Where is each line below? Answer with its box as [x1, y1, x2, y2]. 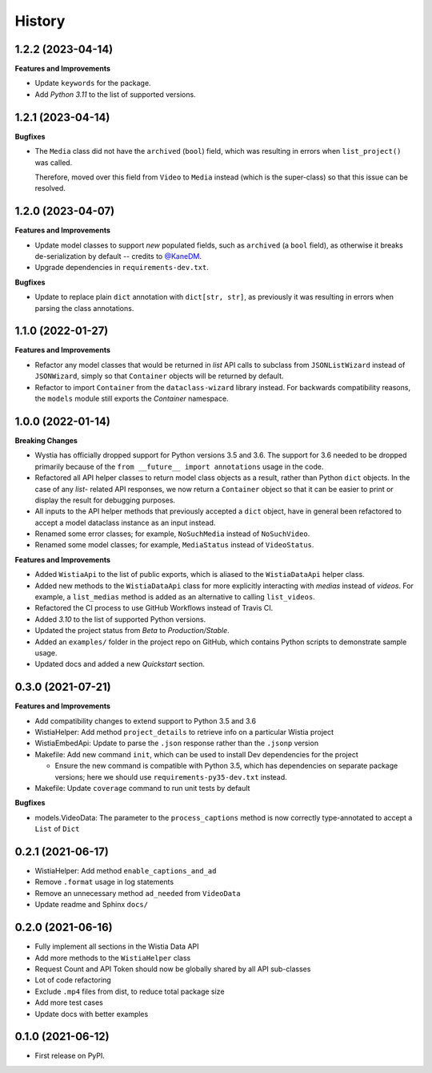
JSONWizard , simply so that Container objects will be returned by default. [34, 371, 284, 381]
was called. [34, 157, 73, 167]
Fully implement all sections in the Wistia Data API [34, 942, 199, 951]
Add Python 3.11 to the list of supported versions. [34, 89, 196, 99]
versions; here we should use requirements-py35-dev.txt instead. [54, 772, 287, 781]
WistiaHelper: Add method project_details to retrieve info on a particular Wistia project [34, 728, 334, 737]
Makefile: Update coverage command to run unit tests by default [34, 784, 250, 793]
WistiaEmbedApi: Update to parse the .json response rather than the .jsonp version [34, 738, 319, 748]
